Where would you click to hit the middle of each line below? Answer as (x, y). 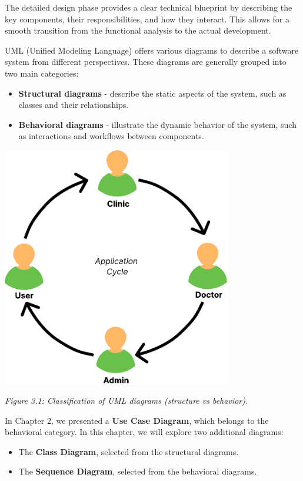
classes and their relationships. (74, 105)
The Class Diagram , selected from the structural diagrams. (129, 451)
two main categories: (42, 73)
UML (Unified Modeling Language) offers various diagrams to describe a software (152, 50)
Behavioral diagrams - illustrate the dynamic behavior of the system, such (157, 124)
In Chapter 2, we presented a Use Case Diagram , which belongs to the (137, 420)
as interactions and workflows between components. (111, 136)
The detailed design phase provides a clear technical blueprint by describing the (149, 7)
